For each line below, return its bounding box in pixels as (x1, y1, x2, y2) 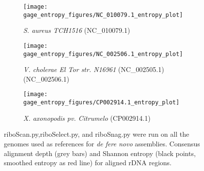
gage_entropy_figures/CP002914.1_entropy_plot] (23, 99, 180, 106)
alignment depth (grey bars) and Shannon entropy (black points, (4, 148, 196, 158)
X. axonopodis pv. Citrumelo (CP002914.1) (23, 113, 151, 123)
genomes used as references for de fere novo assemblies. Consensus (4, 138, 200, 148)
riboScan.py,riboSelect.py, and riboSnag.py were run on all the (4, 129, 189, 139)
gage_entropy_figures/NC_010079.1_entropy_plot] (23, 11, 183, 18)
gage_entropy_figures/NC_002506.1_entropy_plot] (23, 50, 183, 57)
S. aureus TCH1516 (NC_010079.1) (23, 25, 130, 35)
